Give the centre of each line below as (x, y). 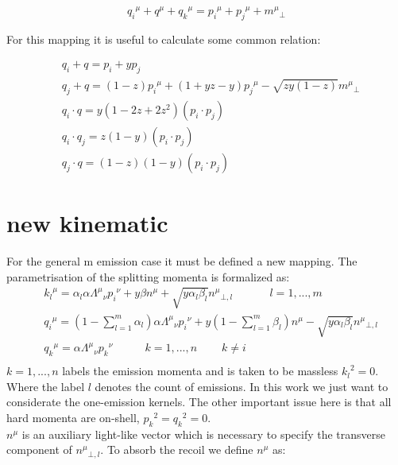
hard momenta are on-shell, (73, 417)
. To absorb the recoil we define (177, 449)
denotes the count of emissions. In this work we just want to (242, 386)
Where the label (46, 386)
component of (39, 449)
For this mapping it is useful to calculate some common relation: (164, 39)
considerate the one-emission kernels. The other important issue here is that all (199, 402)
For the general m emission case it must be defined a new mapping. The (182, 261)
